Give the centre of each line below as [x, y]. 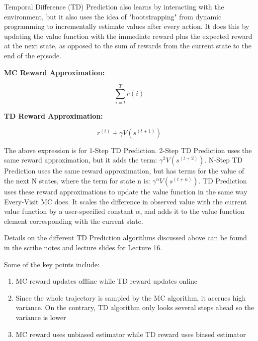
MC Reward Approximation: [54, 72]
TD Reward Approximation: [54, 116]
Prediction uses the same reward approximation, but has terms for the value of [124, 171]
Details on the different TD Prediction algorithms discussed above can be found [126, 238]
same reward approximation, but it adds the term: [81, 160]
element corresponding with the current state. [74, 221]
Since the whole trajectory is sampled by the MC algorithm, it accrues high [131, 297]
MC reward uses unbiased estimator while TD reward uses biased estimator [131, 334]
